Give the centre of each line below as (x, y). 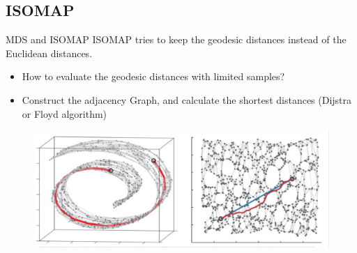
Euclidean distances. (49, 53)
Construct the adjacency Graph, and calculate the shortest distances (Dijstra (187, 99)
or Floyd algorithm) (64, 113)
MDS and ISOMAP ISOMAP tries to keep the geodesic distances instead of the (176, 39)
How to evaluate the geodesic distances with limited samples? (153, 76)
